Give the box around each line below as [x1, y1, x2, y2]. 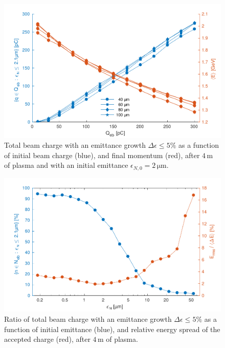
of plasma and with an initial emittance [4, 160, 128, 170]
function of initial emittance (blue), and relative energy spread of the [4, 323, 220, 334]
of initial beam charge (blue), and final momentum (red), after [4, 149, 200, 160]
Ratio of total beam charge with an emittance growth [4, 313, 172, 324]
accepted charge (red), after [4, 334, 91, 344]
